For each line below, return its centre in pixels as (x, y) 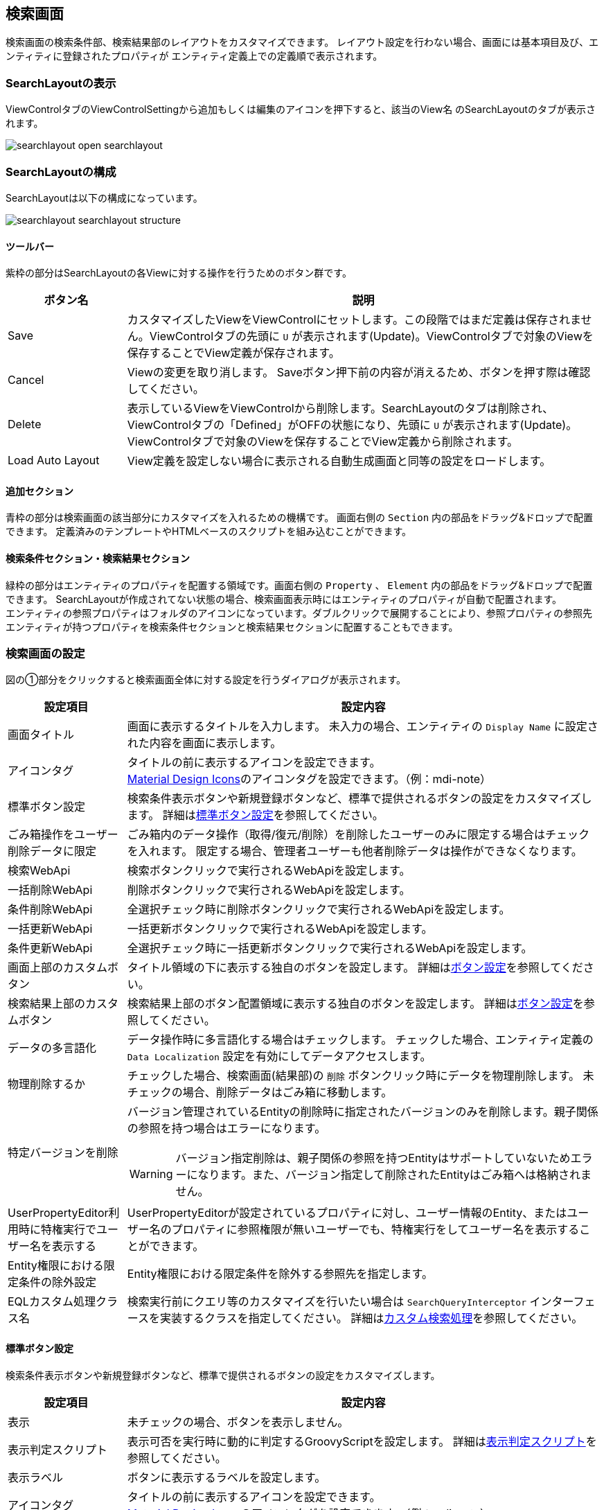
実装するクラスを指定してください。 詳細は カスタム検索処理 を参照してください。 (371, 1318)
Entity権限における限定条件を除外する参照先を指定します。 (280, 1274)
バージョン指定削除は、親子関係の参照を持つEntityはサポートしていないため (373, 1158)
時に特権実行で (58, 1230)
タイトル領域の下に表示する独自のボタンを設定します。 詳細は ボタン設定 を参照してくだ (355, 968)
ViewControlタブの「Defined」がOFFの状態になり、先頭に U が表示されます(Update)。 (352, 425)
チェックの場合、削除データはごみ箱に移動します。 (260, 1092)
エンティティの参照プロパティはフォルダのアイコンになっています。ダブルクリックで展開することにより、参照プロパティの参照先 (299, 613)
